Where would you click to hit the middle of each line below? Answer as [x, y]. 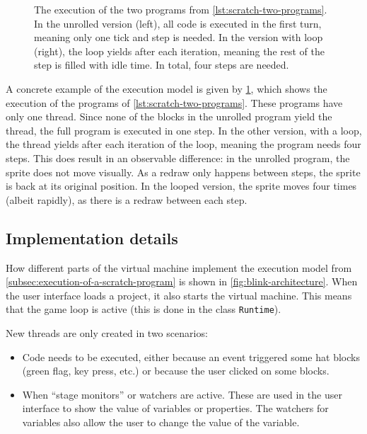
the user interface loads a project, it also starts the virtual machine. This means [179, 295]
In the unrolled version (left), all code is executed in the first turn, [178, 23]
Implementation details [92, 238]
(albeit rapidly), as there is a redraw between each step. [127, 199]
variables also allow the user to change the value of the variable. [161, 422]
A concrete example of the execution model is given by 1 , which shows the [167, 88]
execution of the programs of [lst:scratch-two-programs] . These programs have [174, 102]
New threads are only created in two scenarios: [107, 332]
